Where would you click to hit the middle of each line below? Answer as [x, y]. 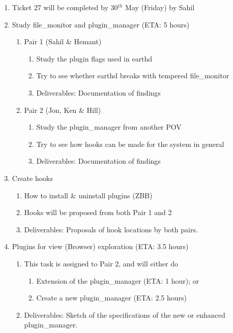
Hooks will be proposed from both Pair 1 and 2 [98, 212]
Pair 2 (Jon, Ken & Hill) [63, 110]
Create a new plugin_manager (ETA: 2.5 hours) [111, 298]
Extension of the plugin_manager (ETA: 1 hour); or [118, 280]
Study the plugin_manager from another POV [109, 127]
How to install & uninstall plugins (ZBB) [88, 195]
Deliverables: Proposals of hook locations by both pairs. [111, 229]
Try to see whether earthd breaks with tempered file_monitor [133, 75]
